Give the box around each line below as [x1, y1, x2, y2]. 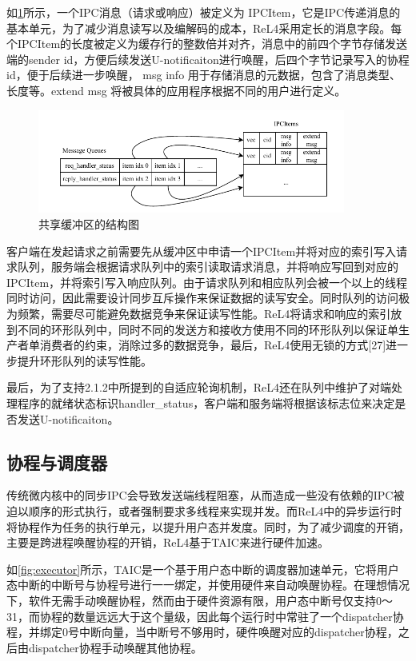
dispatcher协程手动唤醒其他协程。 [28, 639, 202, 655]
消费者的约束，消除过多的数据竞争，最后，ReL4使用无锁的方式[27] [39, 336, 386, 353]
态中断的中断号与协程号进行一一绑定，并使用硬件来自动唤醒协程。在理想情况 [6, 576, 410, 593]
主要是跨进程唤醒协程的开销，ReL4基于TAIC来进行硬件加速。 [6, 534, 329, 551]
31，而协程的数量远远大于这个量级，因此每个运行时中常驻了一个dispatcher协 [6, 607, 404, 624]
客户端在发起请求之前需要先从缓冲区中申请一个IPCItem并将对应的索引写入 [6, 242, 397, 259]
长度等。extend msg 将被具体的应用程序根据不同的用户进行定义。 [6, 82, 346, 98]
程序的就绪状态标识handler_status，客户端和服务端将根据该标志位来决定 [17, 394, 395, 411]
